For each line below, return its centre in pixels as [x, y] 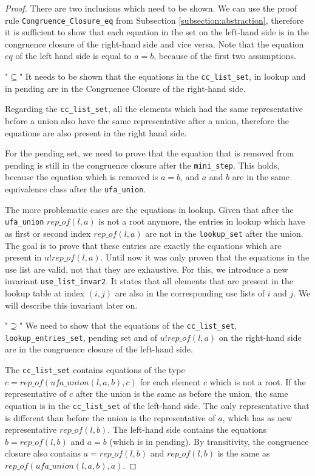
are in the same [261, 177]
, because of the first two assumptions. [225, 56]
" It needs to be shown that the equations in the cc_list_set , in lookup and [162, 76]
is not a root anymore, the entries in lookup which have [202, 221]
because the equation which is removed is [82, 177]
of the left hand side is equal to [73, 56]
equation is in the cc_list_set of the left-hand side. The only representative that [157, 405]
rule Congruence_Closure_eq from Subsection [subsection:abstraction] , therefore [154, 20]
